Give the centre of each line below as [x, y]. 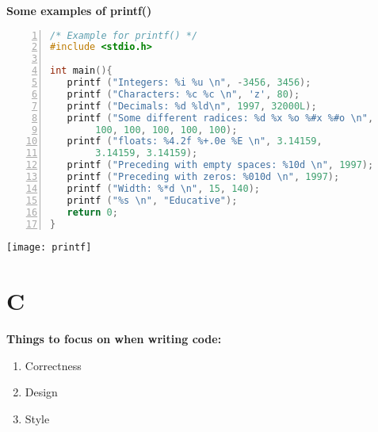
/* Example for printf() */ [124, 35]
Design [41, 392]
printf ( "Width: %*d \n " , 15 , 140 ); [163, 188]
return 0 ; [92, 212]
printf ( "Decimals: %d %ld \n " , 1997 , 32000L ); [192, 106]
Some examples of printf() [79, 10]
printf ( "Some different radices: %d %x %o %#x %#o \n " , [220, 118]
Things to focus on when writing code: [114, 339]
